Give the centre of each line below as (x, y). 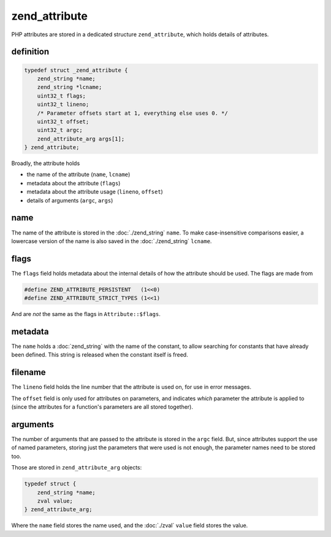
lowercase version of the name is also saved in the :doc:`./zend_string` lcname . (112, 241)
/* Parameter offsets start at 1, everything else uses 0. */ (132, 113)
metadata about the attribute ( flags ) (74, 183)
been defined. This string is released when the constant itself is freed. (100, 355)
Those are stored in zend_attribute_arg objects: (77, 468)
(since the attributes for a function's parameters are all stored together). (102, 407)
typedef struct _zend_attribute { (76, 70)
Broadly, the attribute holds (46, 163)
